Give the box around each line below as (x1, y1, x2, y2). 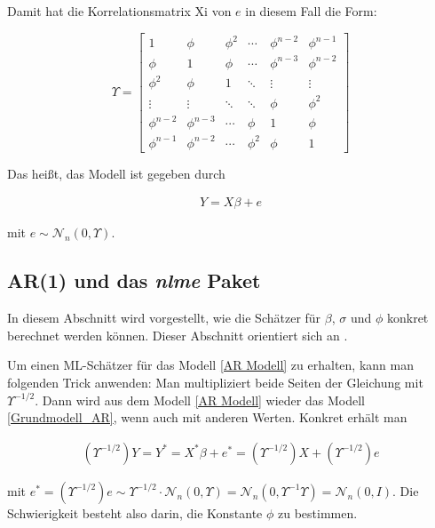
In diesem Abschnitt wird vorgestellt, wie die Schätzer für (7, 308, 321, 327)
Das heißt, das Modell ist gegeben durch (7, 164, 225, 182)
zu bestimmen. (278, 503, 358, 522)
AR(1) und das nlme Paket (7, 267, 261, 294)
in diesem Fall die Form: (245, 2, 377, 20)
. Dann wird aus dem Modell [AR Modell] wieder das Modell (35, 390, 365, 409)
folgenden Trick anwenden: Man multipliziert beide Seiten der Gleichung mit (7, 372, 423, 391)
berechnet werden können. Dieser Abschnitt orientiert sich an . (7, 325, 348, 344)
